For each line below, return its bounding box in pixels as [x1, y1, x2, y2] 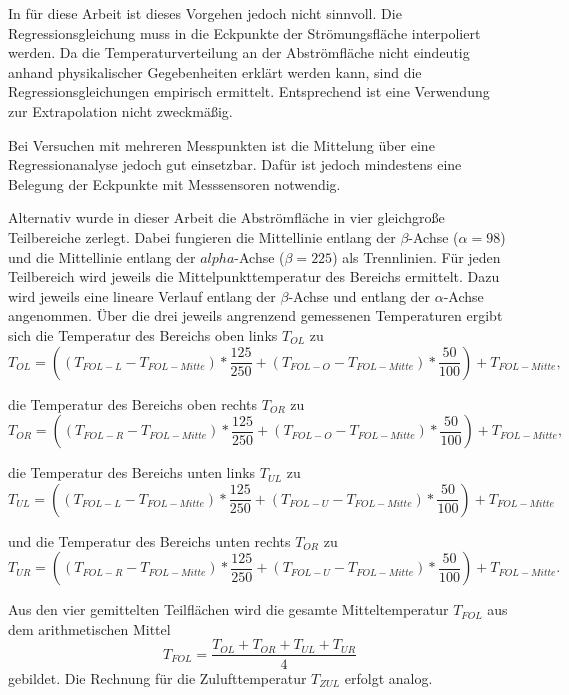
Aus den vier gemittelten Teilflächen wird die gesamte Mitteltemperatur [8, 599, 449, 620]
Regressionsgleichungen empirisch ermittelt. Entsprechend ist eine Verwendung [8, 81, 490, 102]
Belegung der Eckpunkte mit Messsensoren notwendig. [8, 173, 341, 194]
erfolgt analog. [344, 667, 433, 688]
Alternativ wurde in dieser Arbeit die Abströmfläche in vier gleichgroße [8, 207, 445, 228]
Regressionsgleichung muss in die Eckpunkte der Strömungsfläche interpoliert [8, 22, 481, 43]
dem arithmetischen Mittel [8, 618, 171, 639]
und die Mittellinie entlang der [8, 246, 196, 267]
